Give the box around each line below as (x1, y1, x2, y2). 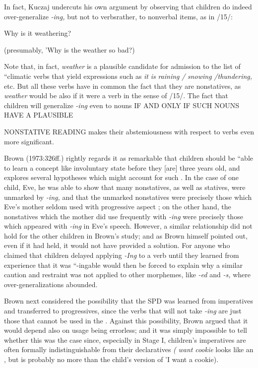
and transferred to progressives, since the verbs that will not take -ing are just (4, 306, 242, 316)
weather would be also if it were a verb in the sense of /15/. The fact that (4, 90, 228, 101)
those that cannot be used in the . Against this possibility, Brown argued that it (4, 315, 248, 325)
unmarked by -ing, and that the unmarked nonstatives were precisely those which (4, 191, 252, 202)
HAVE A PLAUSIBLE (4, 110, 73, 120)
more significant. (4, 136, 54, 146)
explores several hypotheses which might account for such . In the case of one (4, 172, 239, 183)
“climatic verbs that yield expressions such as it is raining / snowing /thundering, (4, 70, 253, 81)
